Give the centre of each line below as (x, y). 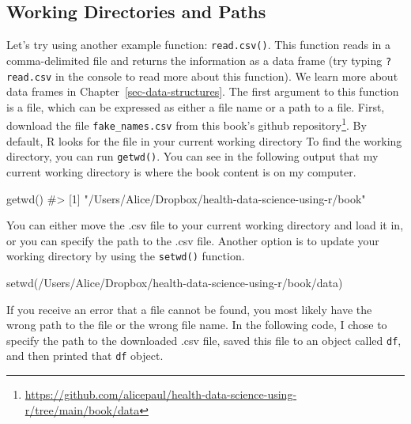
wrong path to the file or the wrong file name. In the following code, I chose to (197, 325)
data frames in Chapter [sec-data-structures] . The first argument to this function (203, 91)
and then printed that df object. (85, 356)
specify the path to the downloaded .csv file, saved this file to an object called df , (204, 340)
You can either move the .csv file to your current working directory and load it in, (205, 225)
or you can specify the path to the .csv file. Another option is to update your (193, 240)
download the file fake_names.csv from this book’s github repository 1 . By (187, 124)
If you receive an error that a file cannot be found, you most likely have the (189, 309)
